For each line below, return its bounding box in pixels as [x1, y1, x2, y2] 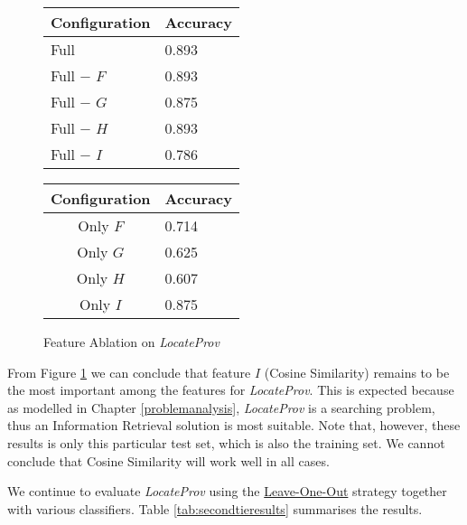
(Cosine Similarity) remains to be [264, 362, 450, 381]
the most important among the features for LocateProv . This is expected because [7, 380, 454, 399]
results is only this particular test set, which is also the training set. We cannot [7, 433, 445, 452]
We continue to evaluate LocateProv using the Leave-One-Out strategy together [7, 482, 447, 501]
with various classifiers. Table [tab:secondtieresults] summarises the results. [7, 499, 423, 518]
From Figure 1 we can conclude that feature [7, 362, 251, 381]
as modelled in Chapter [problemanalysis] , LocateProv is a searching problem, [7, 398, 435, 417]
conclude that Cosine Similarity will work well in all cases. [7, 451, 330, 470]
